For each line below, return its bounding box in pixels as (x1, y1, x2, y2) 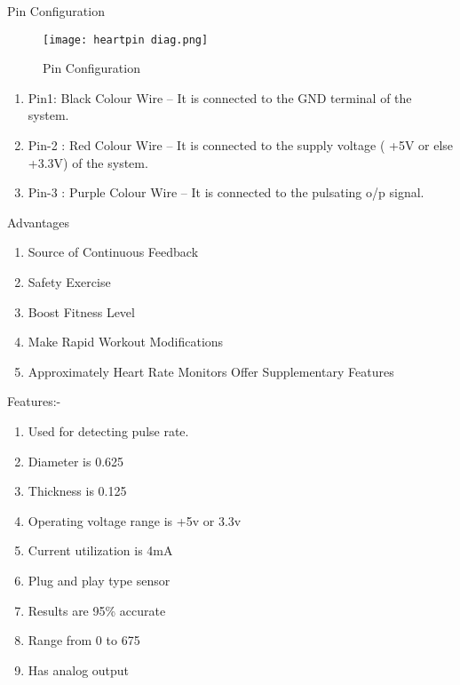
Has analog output (28, 660, 130, 679)
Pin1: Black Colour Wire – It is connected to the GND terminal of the (28, 88, 412, 107)
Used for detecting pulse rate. (28, 421, 189, 440)
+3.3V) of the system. (28, 153, 148, 171)
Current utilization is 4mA (28, 541, 173, 560)
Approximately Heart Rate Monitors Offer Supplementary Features (28, 362, 394, 380)
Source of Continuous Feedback (28, 243, 199, 261)
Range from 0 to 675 (28, 631, 140, 649)
